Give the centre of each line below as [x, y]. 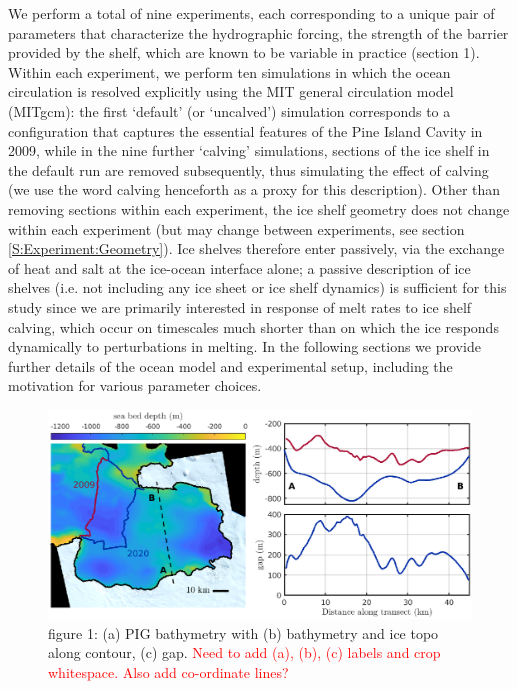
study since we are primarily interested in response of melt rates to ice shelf [240, 306]
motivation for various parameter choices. [135, 385]
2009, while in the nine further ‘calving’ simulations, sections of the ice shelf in [249, 150]
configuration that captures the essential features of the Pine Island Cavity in [245, 130]
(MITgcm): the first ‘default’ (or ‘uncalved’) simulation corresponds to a [229, 110]
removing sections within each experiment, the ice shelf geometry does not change [259, 208]
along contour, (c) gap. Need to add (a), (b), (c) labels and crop [244, 652]
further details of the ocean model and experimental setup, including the [230, 365]
